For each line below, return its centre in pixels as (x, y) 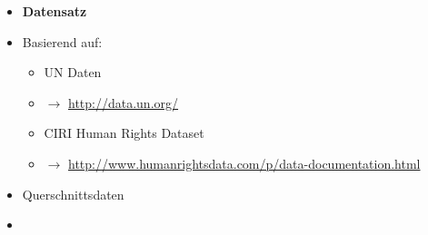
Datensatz (55, 11)
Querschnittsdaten (73, 194)
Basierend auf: (62, 41)
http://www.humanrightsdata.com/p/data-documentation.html (244, 163)
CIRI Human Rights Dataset (124, 133)
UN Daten (73, 72)
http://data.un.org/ (124, 102)
